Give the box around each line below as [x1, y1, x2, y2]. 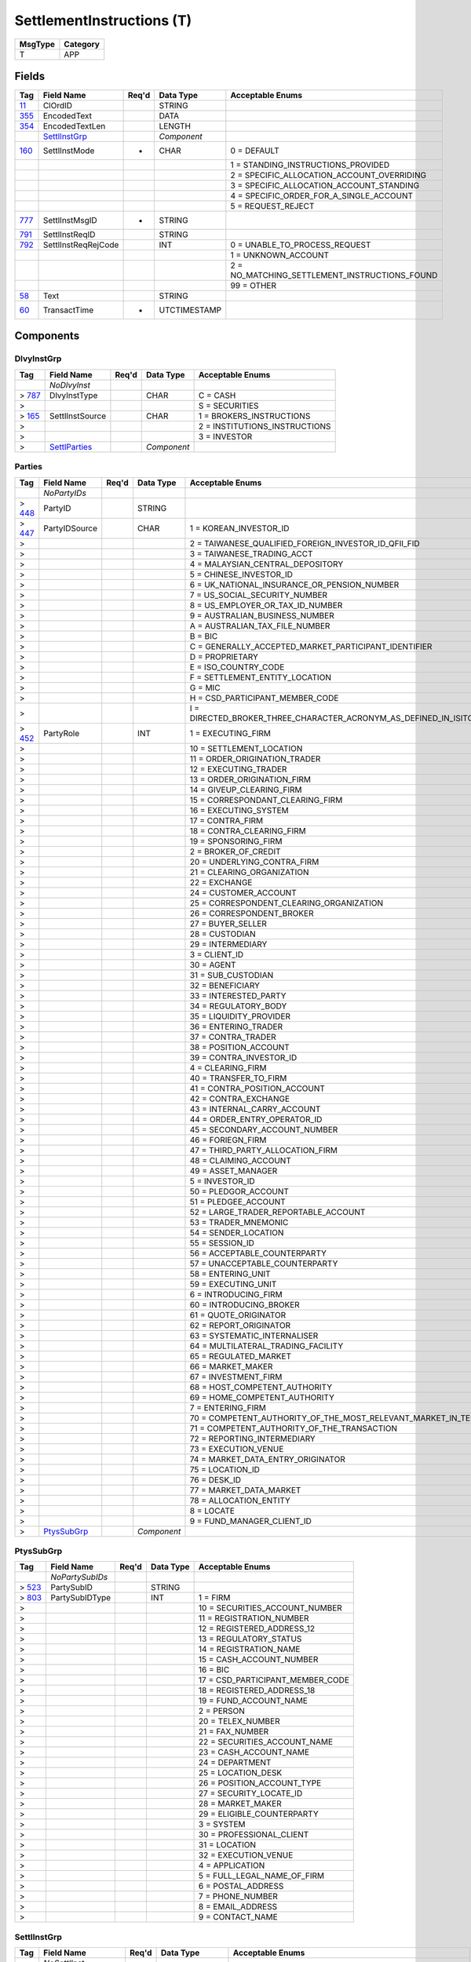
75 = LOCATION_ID [189, 1464, 261, 1475]
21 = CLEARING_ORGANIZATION [189, 866, 309, 877]
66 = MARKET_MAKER [189, 1361, 273, 1372]
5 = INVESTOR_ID [189, 1176, 255, 1187]
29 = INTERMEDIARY [189, 939, 268, 950]
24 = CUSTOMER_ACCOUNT [189, 887, 298, 898]
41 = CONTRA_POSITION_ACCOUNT [189, 1083, 326, 1094]
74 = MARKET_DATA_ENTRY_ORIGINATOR [189, 1453, 345, 1464]
